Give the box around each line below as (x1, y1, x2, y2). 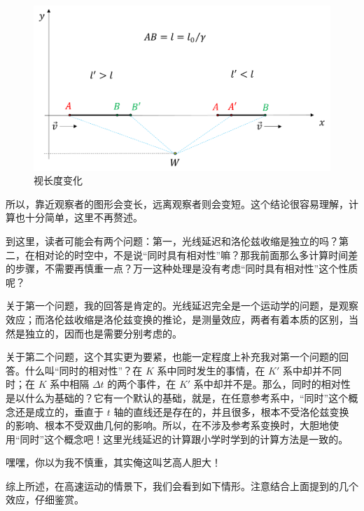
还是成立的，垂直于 (15, 404, 104, 419)
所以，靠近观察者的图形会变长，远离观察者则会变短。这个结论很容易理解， (6, 196, 349, 211)
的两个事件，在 (107, 377, 176, 391)
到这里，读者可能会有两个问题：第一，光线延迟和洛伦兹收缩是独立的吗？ (6, 233, 339, 248)
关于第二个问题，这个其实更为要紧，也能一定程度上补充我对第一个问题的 (6, 349, 339, 364)
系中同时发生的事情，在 (157, 363, 265, 377)
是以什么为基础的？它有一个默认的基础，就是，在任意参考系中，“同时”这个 (6, 390, 349, 405)
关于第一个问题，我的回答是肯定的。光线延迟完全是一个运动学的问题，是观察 (6, 298, 358, 313)
